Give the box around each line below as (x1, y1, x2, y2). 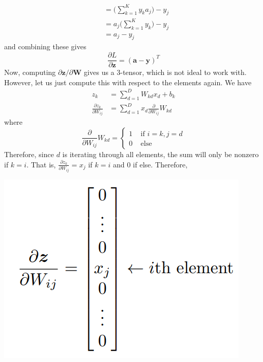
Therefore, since (4, 148, 54, 159)
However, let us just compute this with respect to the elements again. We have (4, 77, 252, 87)
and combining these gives (4, 41, 86, 52)
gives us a (84, 67, 115, 78)
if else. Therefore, (133, 159, 187, 169)
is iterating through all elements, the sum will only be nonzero (62, 148, 259, 159)
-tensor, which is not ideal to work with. (120, 67, 247, 78)
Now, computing (4, 67, 56, 78)
